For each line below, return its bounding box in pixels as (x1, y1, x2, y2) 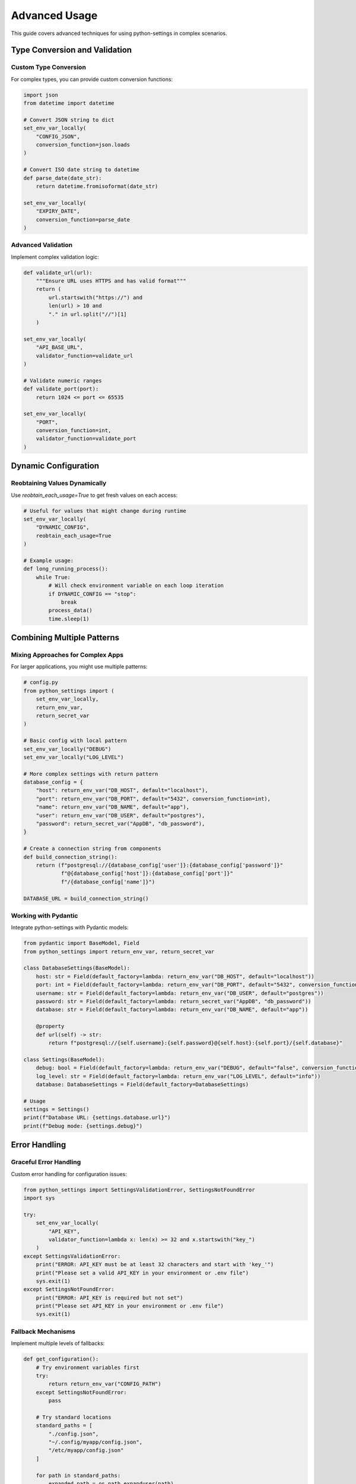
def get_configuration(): (23, 1356, 99, 1362)
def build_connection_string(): (23, 854, 118, 860)
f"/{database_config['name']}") (61, 879, 155, 885)
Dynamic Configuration (11, 461, 100, 471)
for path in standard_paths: (36, 1472, 121, 1479)
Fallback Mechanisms (11, 1327, 75, 1336)
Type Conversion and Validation (11, 45, 132, 55)
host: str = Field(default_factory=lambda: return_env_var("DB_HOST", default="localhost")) (36, 973, 314, 979)
